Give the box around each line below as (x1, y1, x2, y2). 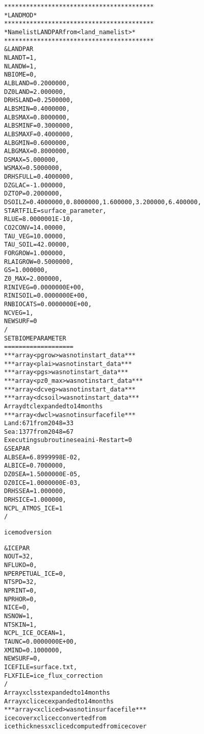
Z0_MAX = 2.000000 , (4, 275, 63, 282)
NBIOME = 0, (4, 71, 37, 79)
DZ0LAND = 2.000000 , (4, 88, 66, 95)
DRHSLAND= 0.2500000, (4, 96, 74, 104)
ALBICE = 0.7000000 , (4, 462, 66, 470)
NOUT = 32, (4, 553, 34, 560)
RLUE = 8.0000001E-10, (4, 215, 74, 223)
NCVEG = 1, (4, 309, 34, 316)
